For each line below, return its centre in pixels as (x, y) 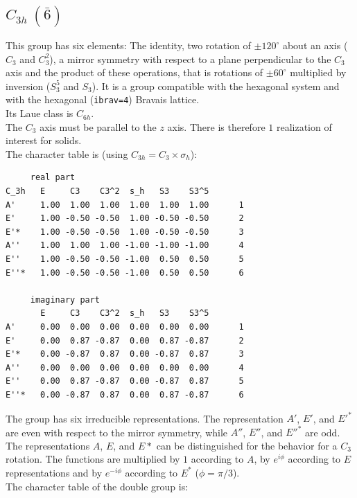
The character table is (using (67, 153)
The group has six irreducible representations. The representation (145, 418)
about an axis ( (315, 45)
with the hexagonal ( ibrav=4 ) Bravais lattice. (103, 99)
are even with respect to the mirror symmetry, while (117, 432)
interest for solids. (44, 140)
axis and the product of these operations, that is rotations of (134, 72)
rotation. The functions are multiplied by (93, 459)
